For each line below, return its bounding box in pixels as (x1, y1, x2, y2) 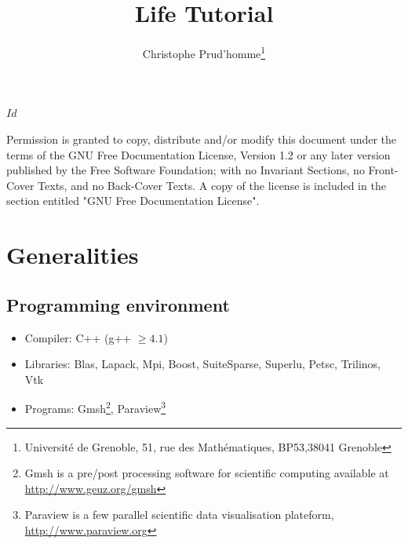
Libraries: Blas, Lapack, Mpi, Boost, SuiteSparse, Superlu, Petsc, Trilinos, (24, 356, 381, 372)
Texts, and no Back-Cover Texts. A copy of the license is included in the (38, 177, 386, 193)
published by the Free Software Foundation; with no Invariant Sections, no (6, 162, 365, 178)
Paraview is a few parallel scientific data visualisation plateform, (24, 506, 334, 523)
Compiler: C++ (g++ (24, 329, 132, 345)
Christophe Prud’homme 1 (142, 43, 266, 61)
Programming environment (6, 292, 230, 316)
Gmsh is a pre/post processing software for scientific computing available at (24, 465, 389, 481)
